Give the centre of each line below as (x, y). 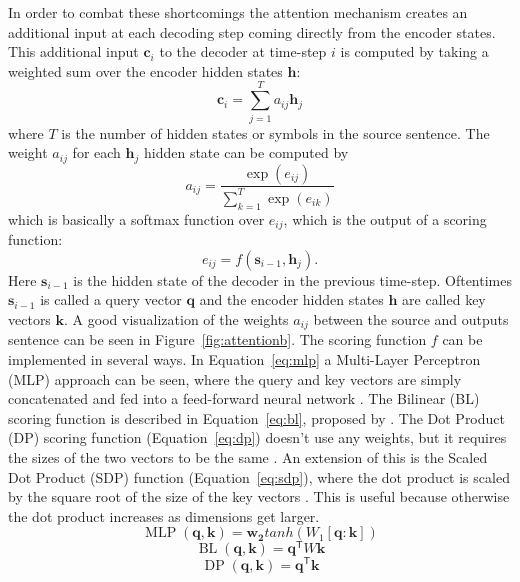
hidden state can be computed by (246, 152)
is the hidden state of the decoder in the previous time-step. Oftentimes (292, 279)
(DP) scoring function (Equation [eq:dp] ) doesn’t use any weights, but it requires (257, 437)
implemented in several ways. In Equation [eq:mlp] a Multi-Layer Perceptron (244, 359)
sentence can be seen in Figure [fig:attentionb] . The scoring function (217, 339)
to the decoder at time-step (243, 51)
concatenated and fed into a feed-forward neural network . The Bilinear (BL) (244, 398)
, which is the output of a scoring (385, 218)
